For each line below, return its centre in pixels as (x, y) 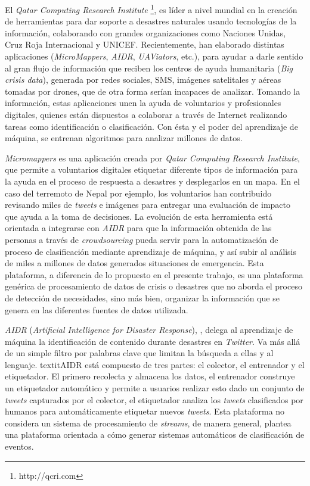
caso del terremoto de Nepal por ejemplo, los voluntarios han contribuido (138, 193)
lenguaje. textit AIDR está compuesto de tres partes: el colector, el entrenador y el (155, 364)
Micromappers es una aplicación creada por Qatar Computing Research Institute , (152, 158)
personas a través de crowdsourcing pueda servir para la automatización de (142, 239)
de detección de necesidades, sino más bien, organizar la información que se (142, 297)
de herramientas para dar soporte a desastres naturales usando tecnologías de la (151, 21)
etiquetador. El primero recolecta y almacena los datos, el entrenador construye (150, 376)
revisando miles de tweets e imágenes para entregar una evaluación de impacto (148, 205)
